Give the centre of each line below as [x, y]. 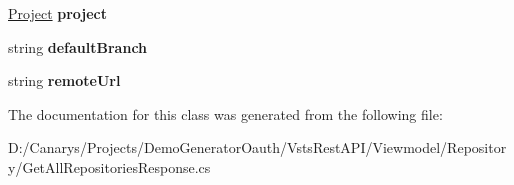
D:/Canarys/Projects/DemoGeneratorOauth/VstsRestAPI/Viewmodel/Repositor [257, 147]
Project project [58, 13]
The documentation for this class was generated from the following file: [225, 113]
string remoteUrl [64, 80]
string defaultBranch [78, 46]
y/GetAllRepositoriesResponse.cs [109, 166]
